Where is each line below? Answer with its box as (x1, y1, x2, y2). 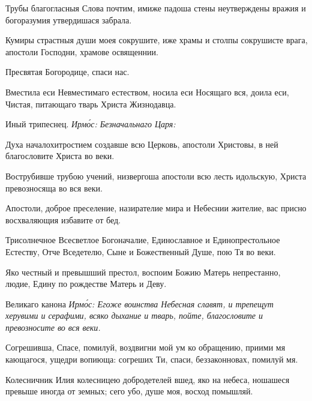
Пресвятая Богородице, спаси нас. (5, 65, 130, 78)
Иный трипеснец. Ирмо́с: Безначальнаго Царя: (5, 118, 176, 130)
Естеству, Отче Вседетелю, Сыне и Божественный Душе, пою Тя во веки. (5, 245, 276, 258)
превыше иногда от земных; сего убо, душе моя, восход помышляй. (5, 385, 253, 397)
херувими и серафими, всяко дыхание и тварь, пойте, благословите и (5, 309, 263, 322)
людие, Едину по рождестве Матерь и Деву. (5, 277, 167, 290)
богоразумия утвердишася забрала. (5, 13, 132, 26)
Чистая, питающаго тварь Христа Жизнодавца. (5, 97, 176, 110)
